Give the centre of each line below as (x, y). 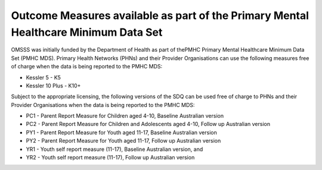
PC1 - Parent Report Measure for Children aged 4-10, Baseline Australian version (125, 116)
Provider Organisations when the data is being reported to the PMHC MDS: (103, 105)
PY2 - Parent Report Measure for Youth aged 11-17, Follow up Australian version (123, 141)
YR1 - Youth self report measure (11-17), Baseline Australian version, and (114, 149)
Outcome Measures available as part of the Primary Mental (160, 15)
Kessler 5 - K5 (43, 77)
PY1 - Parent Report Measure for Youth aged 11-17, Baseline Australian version (121, 132)
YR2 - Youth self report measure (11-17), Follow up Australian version (110, 158)
